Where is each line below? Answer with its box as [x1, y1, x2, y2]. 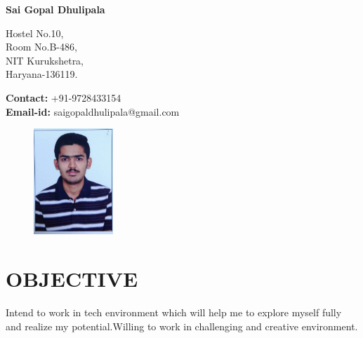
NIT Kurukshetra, [6, 53, 84, 67]
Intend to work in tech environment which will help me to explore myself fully [6, 305, 342, 320]
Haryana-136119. [6, 67, 78, 81]
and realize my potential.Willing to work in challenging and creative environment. [6, 318, 358, 333]
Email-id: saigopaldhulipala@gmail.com [6, 104, 180, 119]
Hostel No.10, [6, 25, 64, 40]
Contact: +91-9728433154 [6, 90, 121, 104]
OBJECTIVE [6, 264, 138, 293]
